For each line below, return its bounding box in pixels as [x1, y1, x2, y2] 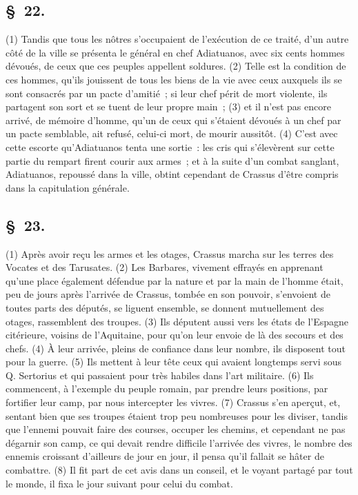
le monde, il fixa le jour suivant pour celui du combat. [6, 476, 233, 490]
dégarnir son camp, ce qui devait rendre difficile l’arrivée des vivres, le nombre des [6, 435, 352, 449]
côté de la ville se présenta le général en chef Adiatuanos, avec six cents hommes [6, 45, 345, 59]
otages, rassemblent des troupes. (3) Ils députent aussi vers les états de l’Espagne [6, 314, 348, 328]
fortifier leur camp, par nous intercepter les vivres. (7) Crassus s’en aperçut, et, [6, 395, 341, 410]
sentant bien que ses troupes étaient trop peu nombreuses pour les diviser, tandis [6, 408, 348, 423]
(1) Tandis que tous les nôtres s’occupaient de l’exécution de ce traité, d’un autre [6, 32, 349, 46]
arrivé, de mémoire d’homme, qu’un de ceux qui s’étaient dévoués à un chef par [6, 112, 341, 127]
